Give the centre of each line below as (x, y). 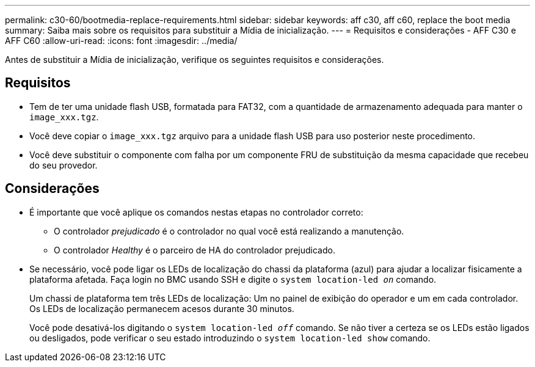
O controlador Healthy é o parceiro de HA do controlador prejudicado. (195, 250)
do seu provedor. (64, 165)
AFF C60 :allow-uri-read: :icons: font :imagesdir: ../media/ (121, 41)
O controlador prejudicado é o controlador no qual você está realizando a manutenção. (229, 231)
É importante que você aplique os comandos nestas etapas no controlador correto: (196, 212)
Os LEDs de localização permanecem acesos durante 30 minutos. (162, 308)
